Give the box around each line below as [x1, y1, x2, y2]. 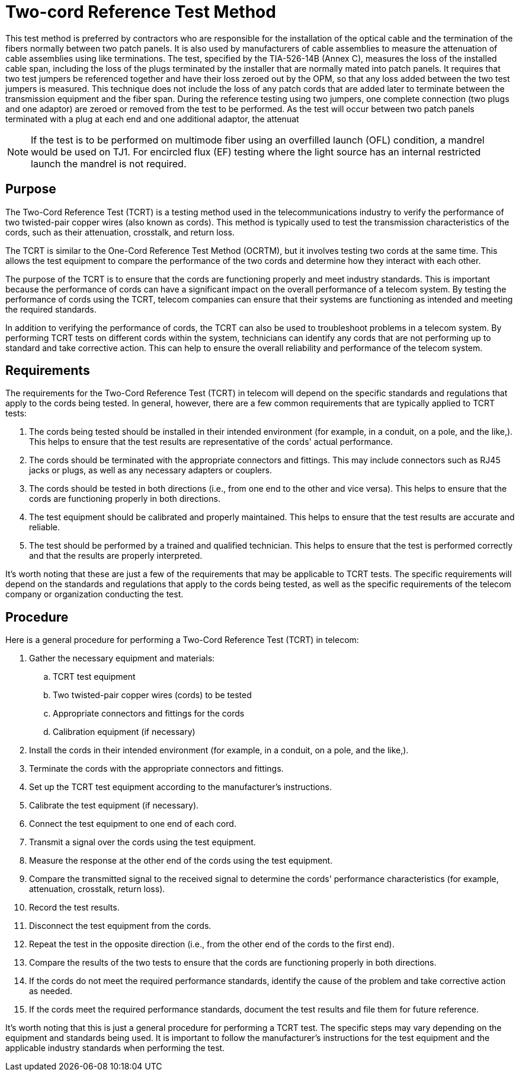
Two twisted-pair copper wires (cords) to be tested [53, 690, 252, 701]
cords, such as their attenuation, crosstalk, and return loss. [5, 227, 235, 237]
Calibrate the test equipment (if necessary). [29, 800, 199, 811]
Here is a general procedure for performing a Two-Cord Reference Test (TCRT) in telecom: [5, 635, 359, 645]
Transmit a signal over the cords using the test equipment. [29, 837, 256, 848]
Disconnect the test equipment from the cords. [29, 921, 212, 931]
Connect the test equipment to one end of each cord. [29, 819, 236, 829]
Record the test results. [29, 902, 120, 913]
